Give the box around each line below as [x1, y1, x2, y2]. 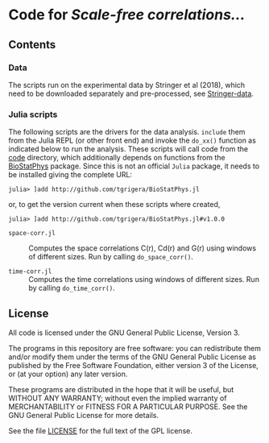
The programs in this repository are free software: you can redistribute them [8, 343, 262, 353]
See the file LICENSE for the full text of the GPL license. [8, 425, 193, 436]
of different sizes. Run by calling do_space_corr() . [28, 252, 193, 262]
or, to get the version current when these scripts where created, [8, 200, 221, 209]
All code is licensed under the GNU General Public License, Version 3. [8, 328, 240, 337]
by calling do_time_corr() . [28, 284, 115, 293]
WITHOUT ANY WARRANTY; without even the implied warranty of [8, 393, 227, 403]
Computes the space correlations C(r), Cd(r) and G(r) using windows [28, 243, 256, 253]
